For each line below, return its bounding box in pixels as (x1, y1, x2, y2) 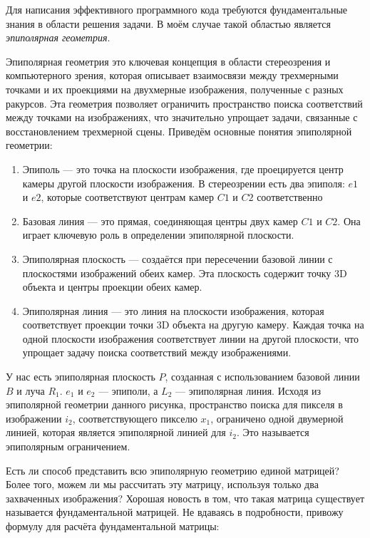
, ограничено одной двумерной (210, 410, 344, 425)
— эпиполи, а (98, 383, 158, 398)
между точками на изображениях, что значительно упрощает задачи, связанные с (6, 110, 358, 125)
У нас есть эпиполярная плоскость (6, 369, 155, 384)
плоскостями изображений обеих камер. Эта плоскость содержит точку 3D (22, 265, 347, 280)
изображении (6, 410, 62, 425)
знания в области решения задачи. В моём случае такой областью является (6, 16, 331, 31)
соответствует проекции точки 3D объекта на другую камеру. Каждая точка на (22, 317, 364, 332)
